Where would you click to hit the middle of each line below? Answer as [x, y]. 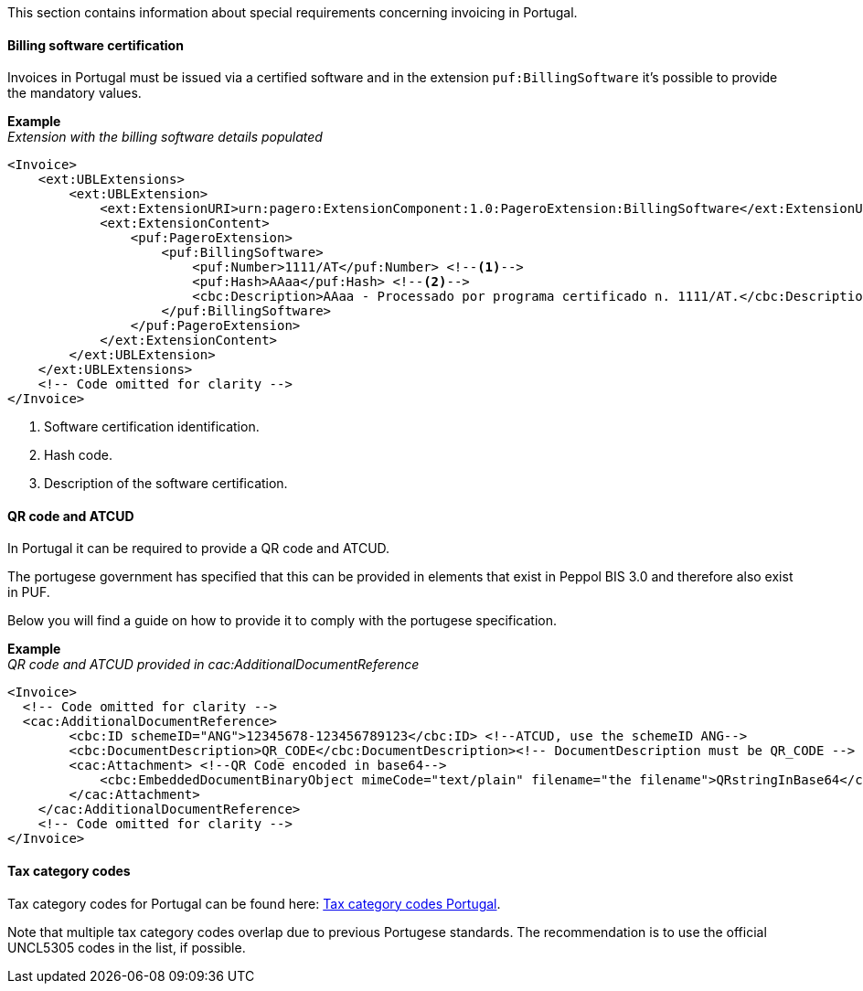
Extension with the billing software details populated [165, 137]
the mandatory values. [75, 93]
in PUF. [29, 592]
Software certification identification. [152, 427]
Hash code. [79, 455]
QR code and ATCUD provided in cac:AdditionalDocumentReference [213, 665]
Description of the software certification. [166, 484]
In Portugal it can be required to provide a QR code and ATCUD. [199, 549]
